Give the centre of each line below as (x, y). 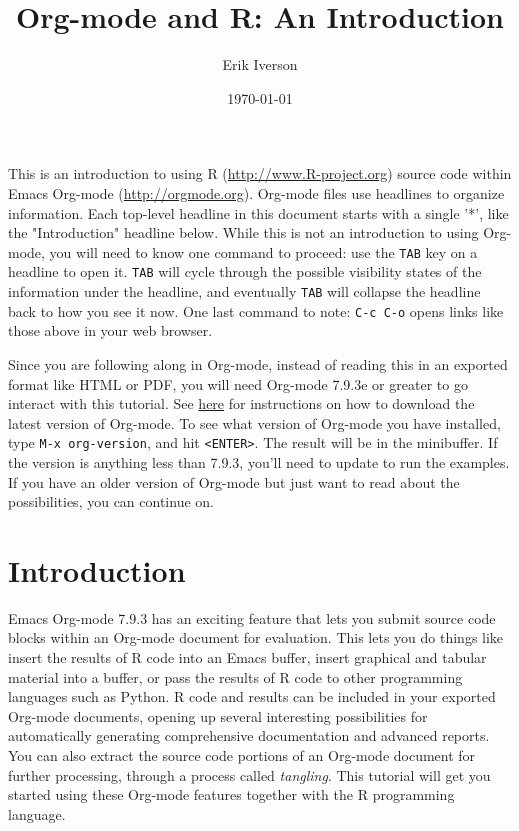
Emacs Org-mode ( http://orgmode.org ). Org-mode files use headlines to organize (256, 192)
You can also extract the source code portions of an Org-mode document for (242, 755)
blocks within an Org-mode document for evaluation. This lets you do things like (256, 637)
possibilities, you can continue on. (111, 501)
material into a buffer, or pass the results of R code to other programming (235, 676)
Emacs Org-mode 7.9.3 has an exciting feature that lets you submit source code (252, 617)
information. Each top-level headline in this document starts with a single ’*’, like (258, 212)
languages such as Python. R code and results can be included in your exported (252, 696)
